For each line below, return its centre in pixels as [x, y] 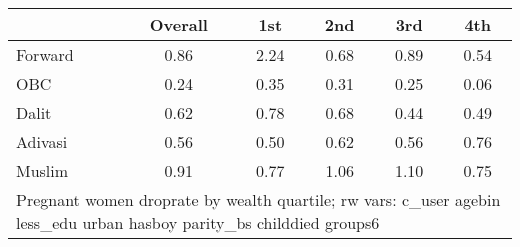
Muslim [42, 170]
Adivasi [42, 141]
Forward [45, 54]
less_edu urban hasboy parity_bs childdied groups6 [198, 222]
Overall [178, 24]
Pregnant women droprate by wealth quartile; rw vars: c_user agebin [258, 199]
